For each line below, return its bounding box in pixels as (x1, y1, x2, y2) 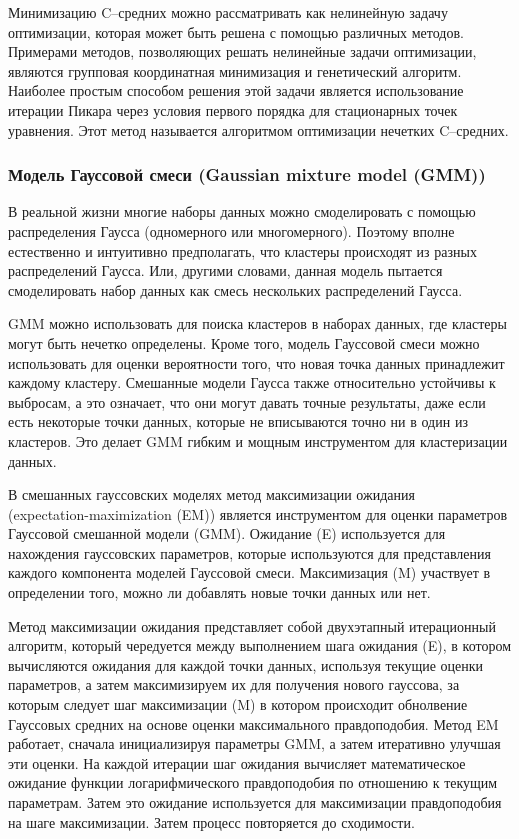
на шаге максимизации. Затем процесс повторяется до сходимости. (8, 811, 415, 832)
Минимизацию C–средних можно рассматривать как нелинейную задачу (8, 2, 448, 22)
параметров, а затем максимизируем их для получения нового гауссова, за (8, 674, 460, 695)
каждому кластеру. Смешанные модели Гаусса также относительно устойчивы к (8, 372, 496, 393)
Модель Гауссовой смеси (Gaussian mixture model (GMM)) (8, 162, 486, 187)
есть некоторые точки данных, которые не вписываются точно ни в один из (8, 411, 468, 432)
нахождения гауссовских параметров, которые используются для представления (8, 542, 491, 563)
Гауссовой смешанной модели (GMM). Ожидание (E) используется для (8, 523, 446, 544)
